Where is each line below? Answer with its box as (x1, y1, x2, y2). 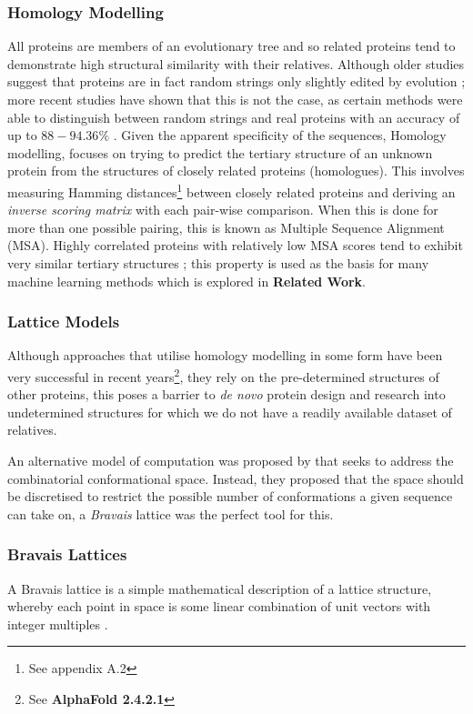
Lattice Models (7, 310, 120, 333)
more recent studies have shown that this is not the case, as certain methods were (7, 90, 463, 108)
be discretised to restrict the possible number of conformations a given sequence (7, 487, 453, 506)
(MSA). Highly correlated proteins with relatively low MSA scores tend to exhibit (7, 236, 463, 255)
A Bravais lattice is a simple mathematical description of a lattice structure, (7, 578, 432, 598)
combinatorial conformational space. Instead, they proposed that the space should (7, 468, 464, 488)
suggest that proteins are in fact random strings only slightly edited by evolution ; (7, 72, 466, 91)
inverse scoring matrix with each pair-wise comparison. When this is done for (7, 200, 438, 219)
